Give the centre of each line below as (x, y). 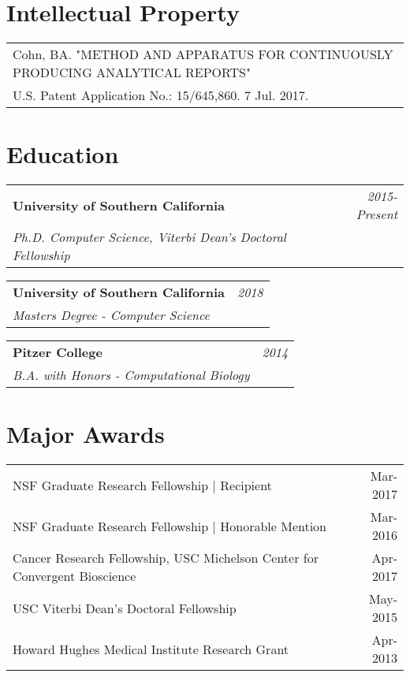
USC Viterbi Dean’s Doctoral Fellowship (125, 608)
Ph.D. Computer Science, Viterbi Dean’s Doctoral (149, 237)
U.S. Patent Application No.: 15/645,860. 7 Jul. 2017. (161, 95)
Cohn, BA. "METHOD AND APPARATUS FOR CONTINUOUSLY (203, 54)
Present (376, 214)
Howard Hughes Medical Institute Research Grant (151, 649)
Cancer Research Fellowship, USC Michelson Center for (166, 558)
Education (63, 154)
